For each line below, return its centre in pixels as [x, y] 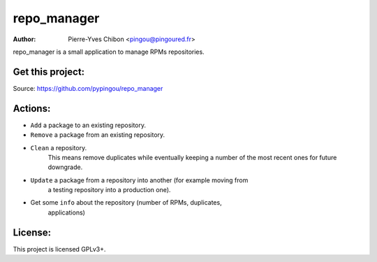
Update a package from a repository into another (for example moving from [139, 180]
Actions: [32, 108]
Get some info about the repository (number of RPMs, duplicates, [126, 203]
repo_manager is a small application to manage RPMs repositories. [109, 52]
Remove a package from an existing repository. [98, 135]
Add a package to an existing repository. [88, 125]
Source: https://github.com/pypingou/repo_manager [88, 88]
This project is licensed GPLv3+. [59, 249]
